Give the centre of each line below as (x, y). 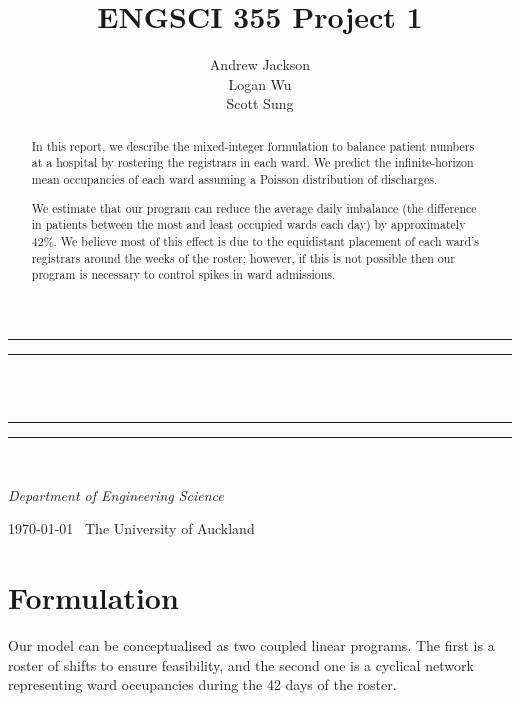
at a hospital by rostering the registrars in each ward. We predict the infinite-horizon (252, 162)
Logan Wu (260, 83)
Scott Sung (260, 103)
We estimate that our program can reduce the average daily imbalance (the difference (254, 207)
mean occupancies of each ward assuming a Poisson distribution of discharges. (234, 179)
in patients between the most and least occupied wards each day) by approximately (248, 224)
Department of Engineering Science (116, 494)
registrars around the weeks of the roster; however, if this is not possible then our (243, 257)
